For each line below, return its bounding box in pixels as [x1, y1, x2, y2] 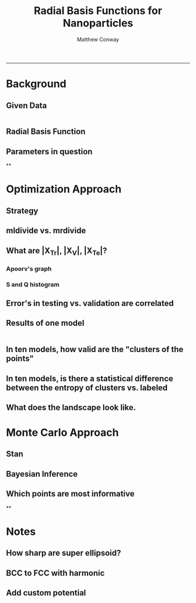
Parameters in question [6, 146, 93, 156]
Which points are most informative [6, 489, 135, 499]
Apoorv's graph [6, 264, 52, 273]
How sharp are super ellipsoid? [6, 548, 121, 558]
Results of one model [6, 318, 85, 328]
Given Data [6, 101, 47, 111]
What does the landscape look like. [6, 402, 136, 412]
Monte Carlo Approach [6, 426, 119, 439]
